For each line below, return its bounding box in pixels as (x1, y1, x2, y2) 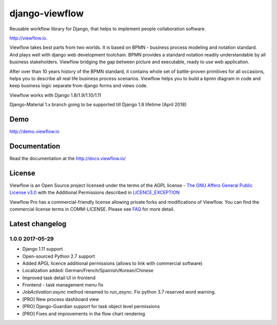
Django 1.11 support (22, 246, 63, 252)
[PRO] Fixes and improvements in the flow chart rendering (22, 311, 146, 317)
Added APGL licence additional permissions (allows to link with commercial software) (22, 260, 203, 266)
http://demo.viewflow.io (9, 128, 60, 135)
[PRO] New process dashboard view (22, 296, 100, 302)
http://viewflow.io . (9, 35, 48, 41)
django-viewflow (9, 8, 84, 19)
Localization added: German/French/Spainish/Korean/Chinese (22, 267, 154, 274)
